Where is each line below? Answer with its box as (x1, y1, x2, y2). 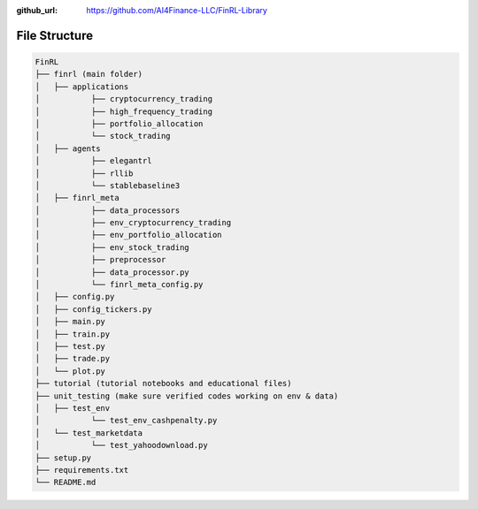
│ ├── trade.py (35, 353, 111, 364)
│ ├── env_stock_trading (35, 242, 189, 252)
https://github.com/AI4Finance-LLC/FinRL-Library (86, 5, 267, 15)
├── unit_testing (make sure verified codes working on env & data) (35, 391, 339, 401)
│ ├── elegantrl (35, 156, 152, 166)
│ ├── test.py (35, 341, 106, 351)
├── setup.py (35, 452, 92, 463)
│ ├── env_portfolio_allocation (35, 230, 222, 240)
